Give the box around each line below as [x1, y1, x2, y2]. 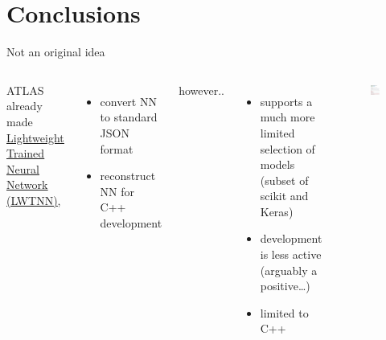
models [260, 156, 295, 173]
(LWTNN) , [6, 191, 61, 208]
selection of [260, 140, 315, 157]
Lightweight [6, 129, 64, 145]
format [100, 140, 133, 157]
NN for [100, 182, 134, 199]
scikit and [260, 187, 309, 204]
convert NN [100, 92, 157, 109]
